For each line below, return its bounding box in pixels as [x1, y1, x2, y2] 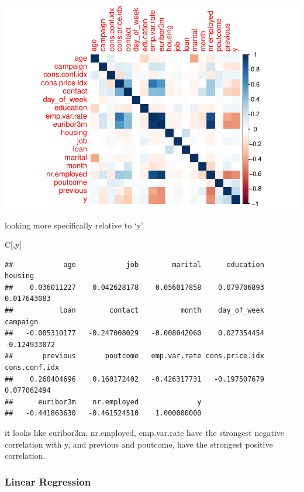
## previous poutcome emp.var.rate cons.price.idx [5, 352, 264, 361]
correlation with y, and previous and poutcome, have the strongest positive [5, 438, 273, 450]
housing [5, 272, 34, 280]
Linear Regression [5, 474, 91, 488]
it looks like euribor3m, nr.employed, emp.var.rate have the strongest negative [5, 427, 285, 439]
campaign [5, 317, 39, 326]
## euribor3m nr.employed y [5, 397, 202, 406]
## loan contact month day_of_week [5, 306, 264, 315]
